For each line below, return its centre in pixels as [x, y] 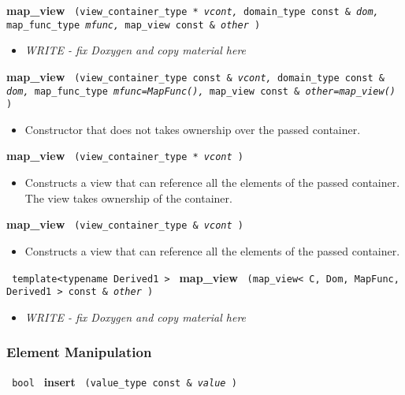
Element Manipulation [79, 352]
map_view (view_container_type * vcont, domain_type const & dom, [193, 10]
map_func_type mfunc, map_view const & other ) [134, 25]
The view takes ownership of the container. [128, 197]
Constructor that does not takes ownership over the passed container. [193, 129]
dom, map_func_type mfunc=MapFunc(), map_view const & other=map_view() [201, 91]
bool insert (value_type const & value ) [124, 381]
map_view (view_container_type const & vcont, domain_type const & [195, 76]
